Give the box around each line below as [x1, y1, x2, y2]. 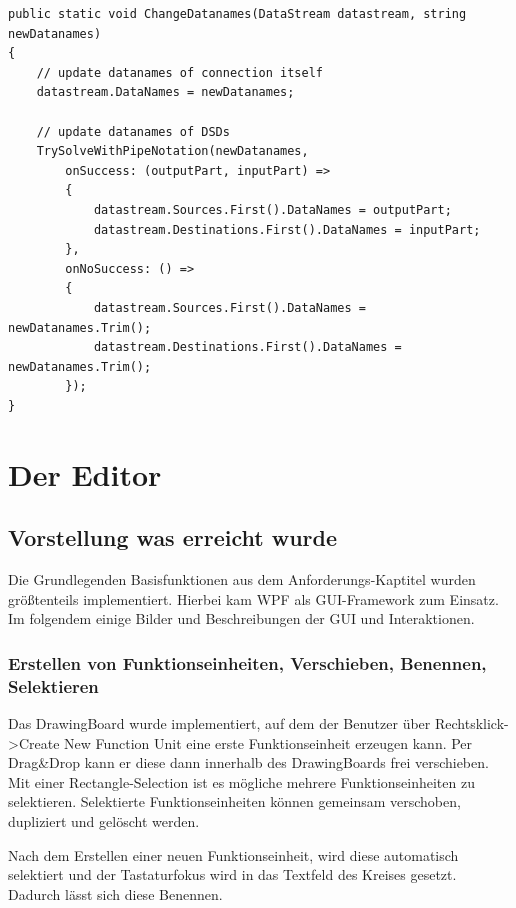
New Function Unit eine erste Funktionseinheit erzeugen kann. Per [64, 732, 473, 753]
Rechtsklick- [434, 712, 509, 733]
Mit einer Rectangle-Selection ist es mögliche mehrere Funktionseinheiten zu [8, 771, 475, 792]
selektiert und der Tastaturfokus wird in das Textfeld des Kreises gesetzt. [8, 864, 457, 885]
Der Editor [8, 453, 162, 494]
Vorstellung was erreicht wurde [8, 522, 337, 553]
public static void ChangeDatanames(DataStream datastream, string [8, 7, 467, 21]
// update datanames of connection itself [36, 65, 323, 80]
